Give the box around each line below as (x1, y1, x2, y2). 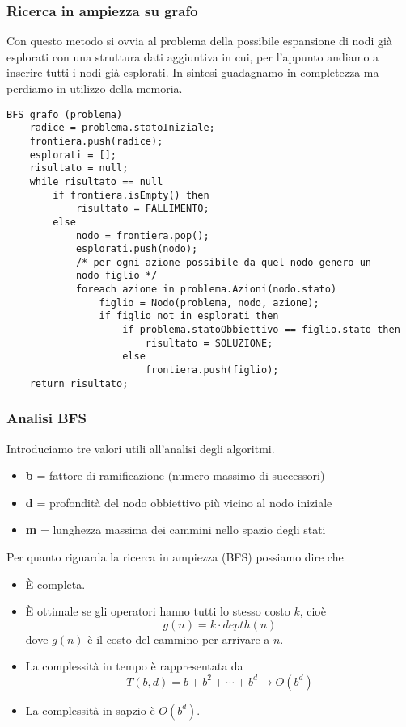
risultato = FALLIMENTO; (75, 203, 209, 215)
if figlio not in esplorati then (99, 310, 279, 322)
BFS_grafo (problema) (6, 108, 123, 120)
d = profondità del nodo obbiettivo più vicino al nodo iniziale (25, 494, 332, 511)
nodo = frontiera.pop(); (75, 229, 209, 242)
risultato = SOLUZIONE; (145, 337, 273, 349)
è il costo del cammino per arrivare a (87, 630, 270, 647)
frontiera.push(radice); (29, 135, 163, 147)
